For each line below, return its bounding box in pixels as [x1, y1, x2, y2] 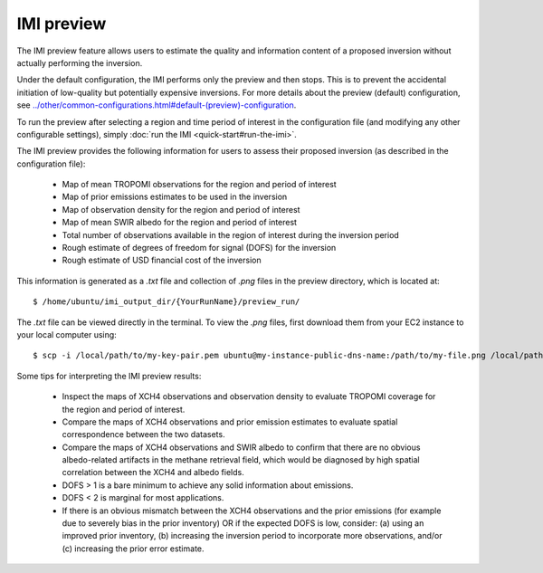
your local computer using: [16, 329, 117, 339]
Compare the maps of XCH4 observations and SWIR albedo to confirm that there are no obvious [62, 442, 421, 453]
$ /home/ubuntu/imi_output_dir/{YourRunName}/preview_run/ [33, 297, 300, 307]
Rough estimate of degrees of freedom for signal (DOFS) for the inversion [62, 243, 337, 253]
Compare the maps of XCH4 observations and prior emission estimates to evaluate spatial [62, 416, 398, 427]
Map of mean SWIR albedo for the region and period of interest [62, 217, 298, 228]
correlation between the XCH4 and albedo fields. [62, 467, 244, 478]
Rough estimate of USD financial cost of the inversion [62, 254, 262, 266]
